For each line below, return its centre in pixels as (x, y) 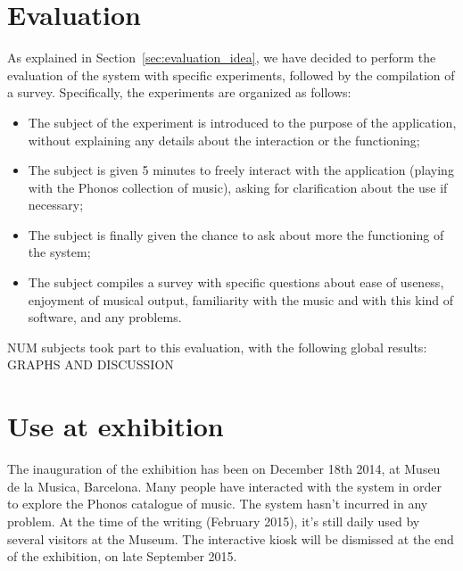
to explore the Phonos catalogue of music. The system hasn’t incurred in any (218, 504)
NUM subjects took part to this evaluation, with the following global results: (217, 347)
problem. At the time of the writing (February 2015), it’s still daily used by (214, 521)
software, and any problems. (105, 317)
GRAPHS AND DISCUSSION (91, 364)
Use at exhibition (116, 426)
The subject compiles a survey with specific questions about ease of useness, (236, 282)
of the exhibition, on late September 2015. (122, 556)
